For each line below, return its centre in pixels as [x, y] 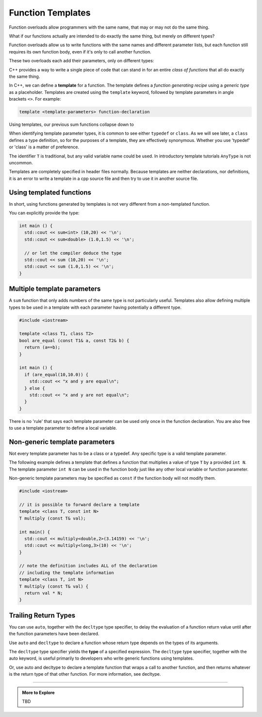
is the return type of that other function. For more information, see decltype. [85, 674]
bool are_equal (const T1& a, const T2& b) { [74, 341]
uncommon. [21, 162]
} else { [35, 388]
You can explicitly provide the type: [44, 213]
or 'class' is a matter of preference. [44, 147]
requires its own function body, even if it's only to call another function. [80, 52]
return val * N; [44, 593]
